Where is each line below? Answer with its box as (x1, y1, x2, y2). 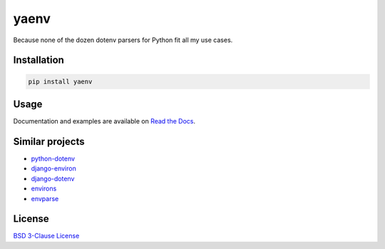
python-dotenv (31, 154, 75, 163)
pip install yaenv (28, 77, 93, 86)
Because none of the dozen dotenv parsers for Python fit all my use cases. (13, 36, 233, 44)
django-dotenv (31, 174, 75, 183)
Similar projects (13, 136, 85, 148)
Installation (13, 54, 64, 66)
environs (31, 184, 57, 193)
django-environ (31, 164, 76, 173)
